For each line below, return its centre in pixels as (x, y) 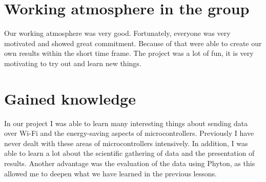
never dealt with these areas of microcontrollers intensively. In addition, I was (126, 143)
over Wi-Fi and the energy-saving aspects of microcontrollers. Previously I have (129, 133)
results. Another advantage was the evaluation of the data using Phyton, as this (130, 163)
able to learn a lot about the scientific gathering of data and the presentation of (129, 153)
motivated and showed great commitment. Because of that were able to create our (133, 43)
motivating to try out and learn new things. (73, 63)
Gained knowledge (70, 98)
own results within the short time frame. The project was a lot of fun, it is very (129, 53)
